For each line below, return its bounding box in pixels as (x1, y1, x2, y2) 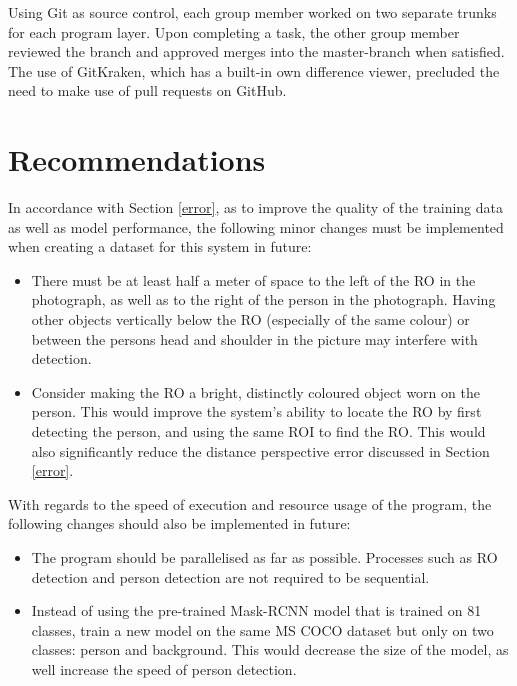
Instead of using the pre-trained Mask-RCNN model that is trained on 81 (31, 600, 482, 621)
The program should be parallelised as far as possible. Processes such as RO (31, 547, 498, 567)
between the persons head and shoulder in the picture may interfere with (31, 328, 478, 349)
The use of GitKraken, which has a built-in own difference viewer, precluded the (8, 60, 500, 81)
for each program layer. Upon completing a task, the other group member (8, 21, 460, 42)
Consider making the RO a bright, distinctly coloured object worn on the (31, 381, 480, 402)
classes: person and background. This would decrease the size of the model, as (31, 639, 509, 660)
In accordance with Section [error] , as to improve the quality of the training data (8, 197, 504, 218)
